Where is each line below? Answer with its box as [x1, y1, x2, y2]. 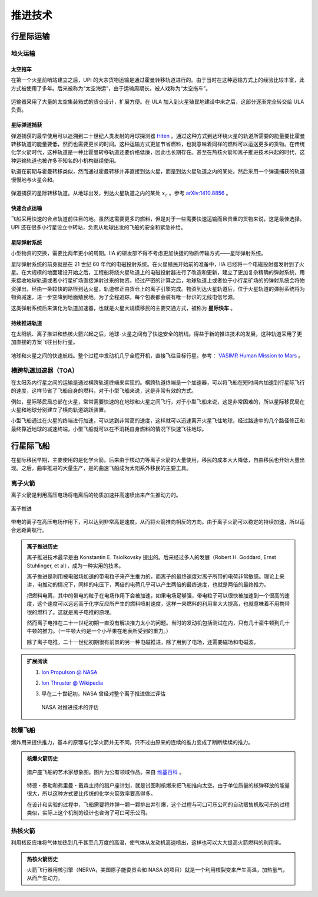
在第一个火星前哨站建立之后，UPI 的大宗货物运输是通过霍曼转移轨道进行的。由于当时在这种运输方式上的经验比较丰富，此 [11, 77, 305, 84]
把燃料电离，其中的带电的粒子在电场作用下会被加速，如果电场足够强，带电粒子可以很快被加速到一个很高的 [26, 592, 285, 599]
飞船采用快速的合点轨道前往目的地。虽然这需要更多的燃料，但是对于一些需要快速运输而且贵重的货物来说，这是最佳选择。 [11, 215, 305, 222]
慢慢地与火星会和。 [11, 176, 58, 183]
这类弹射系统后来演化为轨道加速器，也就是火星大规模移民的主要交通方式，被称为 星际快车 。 [11, 304, 236, 311]
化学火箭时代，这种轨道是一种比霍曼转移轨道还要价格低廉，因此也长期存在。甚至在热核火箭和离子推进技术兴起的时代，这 [11, 149, 305, 156]
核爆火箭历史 [26, 755, 58, 762]
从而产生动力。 [26, 875, 63, 882]
